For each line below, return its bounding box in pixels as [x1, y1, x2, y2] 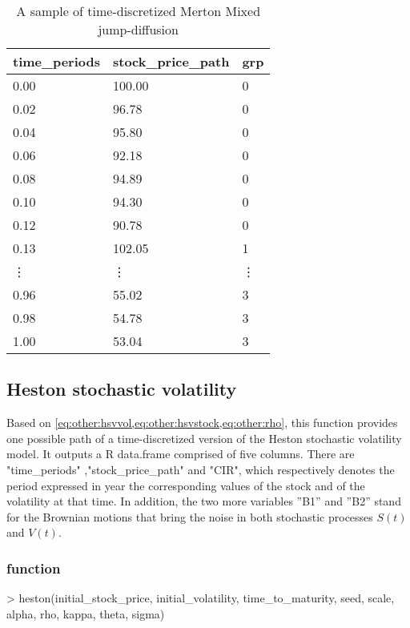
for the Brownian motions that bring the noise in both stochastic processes [6, 508, 373, 525]
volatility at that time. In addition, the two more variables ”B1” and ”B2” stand [6, 493, 401, 509]
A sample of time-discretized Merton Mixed [16, 2, 261, 20]
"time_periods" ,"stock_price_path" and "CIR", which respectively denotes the [6, 461, 395, 477]
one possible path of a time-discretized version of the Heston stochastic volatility [6, 429, 402, 446]
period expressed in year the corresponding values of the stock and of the [6, 477, 365, 493]
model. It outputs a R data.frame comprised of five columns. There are [6, 445, 355, 462]
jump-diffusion [98, 20, 179, 38]
